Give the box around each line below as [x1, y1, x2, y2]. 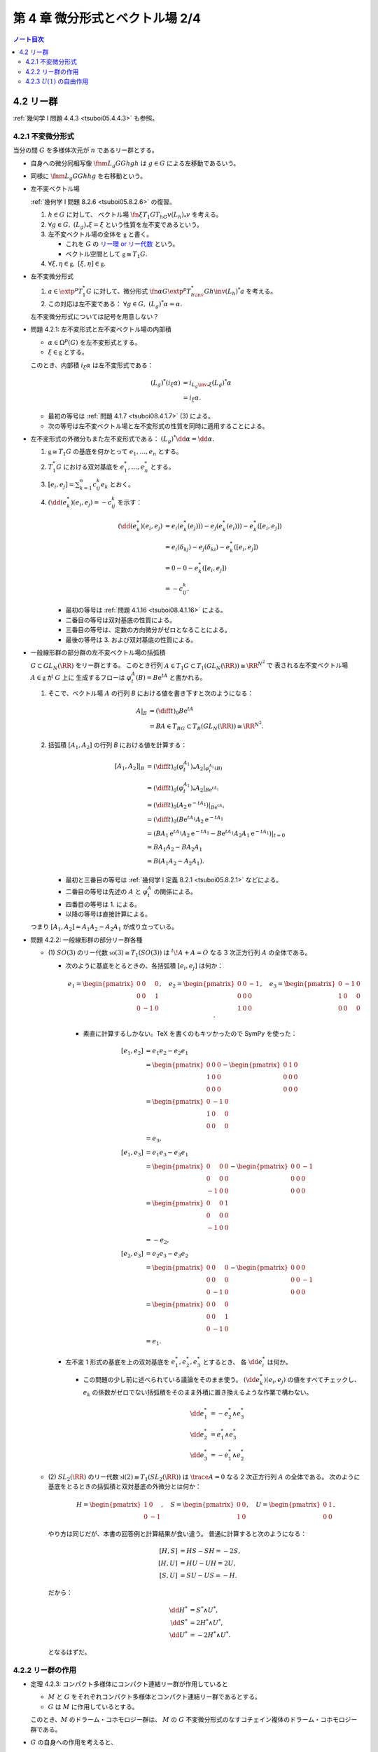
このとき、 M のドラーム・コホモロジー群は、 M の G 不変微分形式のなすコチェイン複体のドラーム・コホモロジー [30, 1716, 358, 1724]
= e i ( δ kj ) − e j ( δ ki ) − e [164, 543, 230, 553]
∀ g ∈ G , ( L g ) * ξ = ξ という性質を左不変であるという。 [48, 220, 203, 231]
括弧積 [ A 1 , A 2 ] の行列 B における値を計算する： [48, 741, 188, 751]
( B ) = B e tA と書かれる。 [135, 673, 206, 682]
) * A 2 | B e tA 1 [190, 783, 220, 793]
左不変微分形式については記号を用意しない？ [30, 313, 160, 321]
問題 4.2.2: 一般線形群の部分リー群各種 [30, 936, 143, 944]
